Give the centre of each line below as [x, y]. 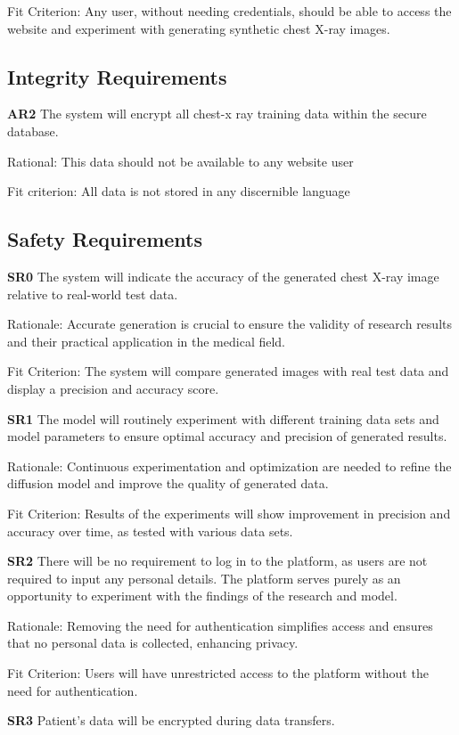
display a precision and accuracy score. [113, 388]
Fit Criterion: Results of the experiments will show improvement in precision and [229, 513]
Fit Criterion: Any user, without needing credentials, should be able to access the [229, 11]
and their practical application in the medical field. [147, 341]
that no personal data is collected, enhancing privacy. [153, 643]
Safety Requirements [105, 239]
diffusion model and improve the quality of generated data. [168, 483]
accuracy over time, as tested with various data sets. [150, 531]
